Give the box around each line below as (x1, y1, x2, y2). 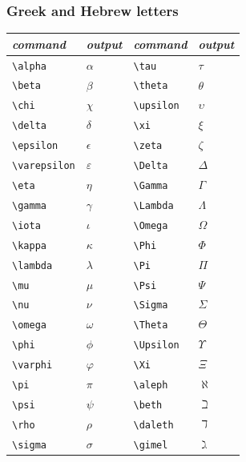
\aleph (133, 380, 168, 392)
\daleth (133, 419, 174, 431)
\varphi (12, 360, 53, 372)
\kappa (12, 239, 46, 251)
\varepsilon (12, 160, 75, 172)
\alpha (12, 60, 46, 72)
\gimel (133, 439, 168, 451)
